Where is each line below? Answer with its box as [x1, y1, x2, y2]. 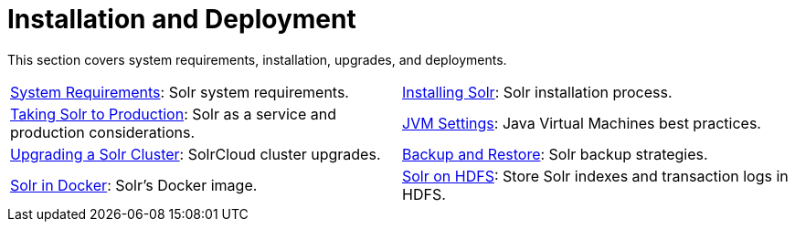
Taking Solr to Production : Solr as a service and [10, 104, 337, 123]
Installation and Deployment [7, 4, 356, 35]
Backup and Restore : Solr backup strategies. [402, 144, 708, 163]
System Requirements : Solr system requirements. [10, 82, 349, 101]
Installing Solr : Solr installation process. [402, 82, 673, 101]
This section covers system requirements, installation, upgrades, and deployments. [7, 51, 507, 68]
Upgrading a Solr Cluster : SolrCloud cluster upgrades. [10, 144, 381, 163]
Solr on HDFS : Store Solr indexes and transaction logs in [402, 166, 789, 185]
